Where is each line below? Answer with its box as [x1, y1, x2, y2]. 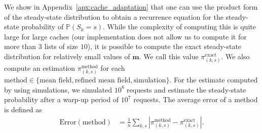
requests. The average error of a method [133, 94, 258, 105]
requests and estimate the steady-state [127, 84, 246, 95]
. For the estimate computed [169, 74, 258, 85]
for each [100, 63, 125, 73]
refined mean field [74, 77, 131, 84]
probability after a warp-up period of [4, 94, 119, 105]
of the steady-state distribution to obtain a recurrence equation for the [4, 11, 223, 22]
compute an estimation [4, 63, 76, 73]
